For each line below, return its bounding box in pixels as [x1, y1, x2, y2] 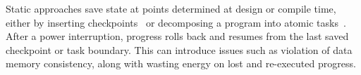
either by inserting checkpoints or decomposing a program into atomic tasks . [6, 15, 346, 29]
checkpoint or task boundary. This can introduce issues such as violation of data [6, 42, 353, 57]
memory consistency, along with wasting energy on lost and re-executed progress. [6, 56, 356, 71]
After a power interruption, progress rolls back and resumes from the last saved [6, 29, 349, 43]
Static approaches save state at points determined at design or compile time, [6, 1, 336, 15]
